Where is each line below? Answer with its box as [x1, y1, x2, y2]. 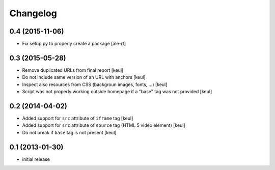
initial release [22, 156, 50, 162]
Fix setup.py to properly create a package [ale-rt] [22, 41, 126, 47]
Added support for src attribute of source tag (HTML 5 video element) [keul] [22, 122, 185, 128]
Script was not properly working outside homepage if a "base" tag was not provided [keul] [22, 89, 212, 95]
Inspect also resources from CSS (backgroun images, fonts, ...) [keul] [22, 81, 168, 88]
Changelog [9, 8, 57, 19]
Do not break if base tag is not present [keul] [22, 129, 117, 135]
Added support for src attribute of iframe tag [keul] [22, 115, 133, 122]
